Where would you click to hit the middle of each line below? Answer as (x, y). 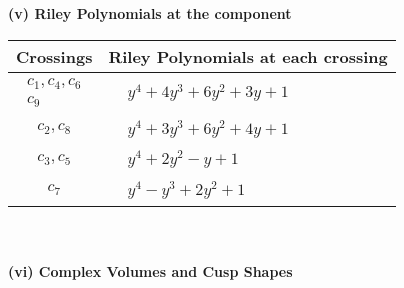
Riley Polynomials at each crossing (248, 56)
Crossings (54, 56)
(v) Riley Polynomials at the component (150, 13)
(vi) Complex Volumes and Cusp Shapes (150, 271)
